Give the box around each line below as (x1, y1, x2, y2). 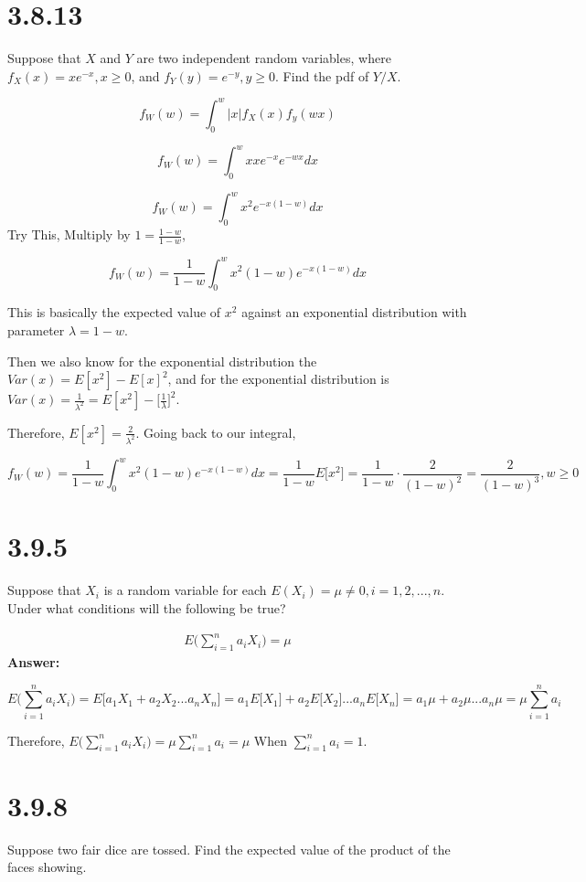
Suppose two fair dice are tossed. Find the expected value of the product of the (7, 839, 451, 858)
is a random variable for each (103, 580, 267, 600)
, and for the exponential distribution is (167, 369, 389, 388)
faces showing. (7, 857, 87, 877)
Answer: (7, 652, 60, 671)
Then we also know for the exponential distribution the (7, 351, 317, 370)
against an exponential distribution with (241, 303, 467, 322)
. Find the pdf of (275, 66, 369, 85)
